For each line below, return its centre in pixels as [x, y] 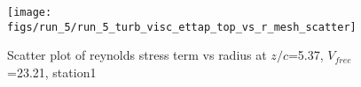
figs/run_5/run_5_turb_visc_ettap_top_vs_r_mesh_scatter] [182, 27]
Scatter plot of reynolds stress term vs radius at [137, 55]
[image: [30, 12]
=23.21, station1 [52, 72]
